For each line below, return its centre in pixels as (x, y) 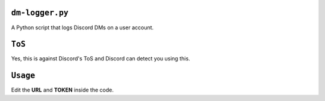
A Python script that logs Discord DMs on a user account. (82, 27)
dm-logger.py (40, 13)
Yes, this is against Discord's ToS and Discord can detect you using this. (101, 59)
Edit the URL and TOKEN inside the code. (62, 90)
